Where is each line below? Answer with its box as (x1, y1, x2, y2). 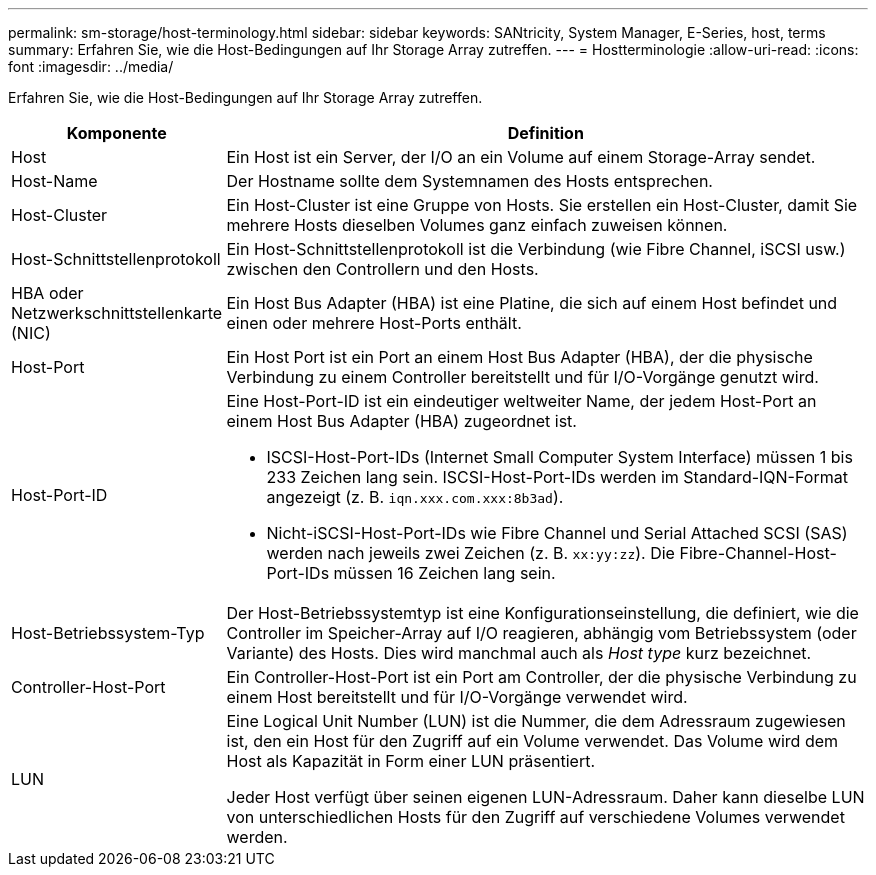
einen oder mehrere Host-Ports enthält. (226, 313, 522, 333)
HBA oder (11, 283, 84, 303)
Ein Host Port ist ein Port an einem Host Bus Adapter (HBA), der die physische (226, 347, 813, 367)
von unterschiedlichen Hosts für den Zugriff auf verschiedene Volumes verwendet (226, 807, 845, 827)
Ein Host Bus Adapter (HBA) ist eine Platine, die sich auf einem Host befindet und (226, 293, 838, 313)
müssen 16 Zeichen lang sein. (333, 563, 556, 583)
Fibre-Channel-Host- (679, 543, 837, 563)
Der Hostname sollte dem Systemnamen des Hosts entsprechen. (226, 171, 713, 191)
